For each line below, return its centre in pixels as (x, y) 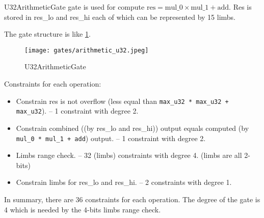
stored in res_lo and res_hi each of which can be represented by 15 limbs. (120, 17)
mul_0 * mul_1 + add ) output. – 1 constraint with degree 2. (111, 138)
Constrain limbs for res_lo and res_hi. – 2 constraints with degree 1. (124, 182)
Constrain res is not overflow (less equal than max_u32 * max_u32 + (122, 101)
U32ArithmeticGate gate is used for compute (74, 7)
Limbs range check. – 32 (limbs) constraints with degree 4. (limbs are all (129, 155)
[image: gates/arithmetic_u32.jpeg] (87, 50)
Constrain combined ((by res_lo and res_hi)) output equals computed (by (133, 128)
